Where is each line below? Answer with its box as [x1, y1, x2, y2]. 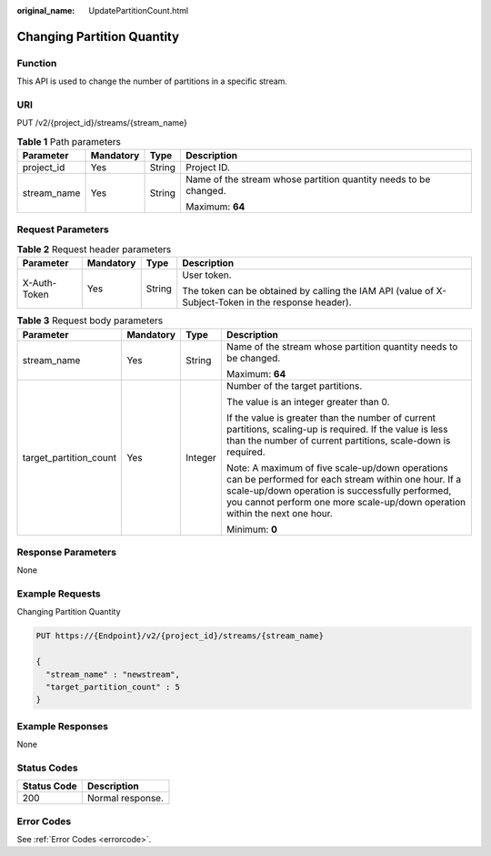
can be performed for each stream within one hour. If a [225, 473, 462, 485]
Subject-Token [182, 296, 245, 309]
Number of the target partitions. [225, 379, 363, 392]
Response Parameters [16, 545, 117, 558]
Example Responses [16, 719, 109, 732]
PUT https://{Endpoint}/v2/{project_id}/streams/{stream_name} [35, 631, 325, 641]
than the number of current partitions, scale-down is [225, 433, 451, 446]
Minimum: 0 [225, 523, 277, 535]
